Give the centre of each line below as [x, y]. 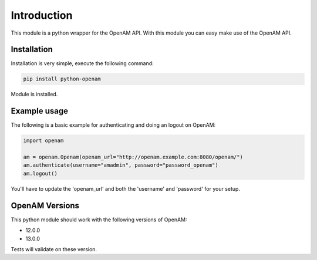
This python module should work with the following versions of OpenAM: [99, 220]
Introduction [42, 15]
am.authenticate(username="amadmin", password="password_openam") [121, 165]
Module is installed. [34, 94]
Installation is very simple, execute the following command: [82, 63]
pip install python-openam [62, 79]
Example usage [40, 111]
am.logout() [41, 173]
